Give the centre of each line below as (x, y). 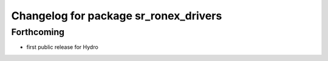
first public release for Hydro (62, 47)
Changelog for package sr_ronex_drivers (117, 16)
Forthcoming (38, 32)
